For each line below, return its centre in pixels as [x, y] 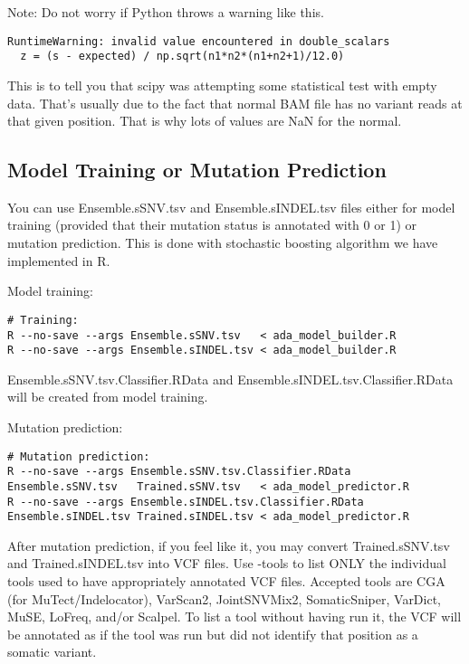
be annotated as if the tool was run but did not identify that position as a [213, 634]
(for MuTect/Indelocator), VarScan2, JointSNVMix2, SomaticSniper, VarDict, [225, 598]
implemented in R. [59, 260]
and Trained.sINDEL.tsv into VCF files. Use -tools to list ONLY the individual [227, 563]
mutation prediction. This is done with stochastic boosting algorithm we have [223, 243]
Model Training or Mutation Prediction [197, 170]
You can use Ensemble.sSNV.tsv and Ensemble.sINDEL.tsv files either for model [231, 207]
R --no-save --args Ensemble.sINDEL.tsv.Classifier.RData [186, 502]
